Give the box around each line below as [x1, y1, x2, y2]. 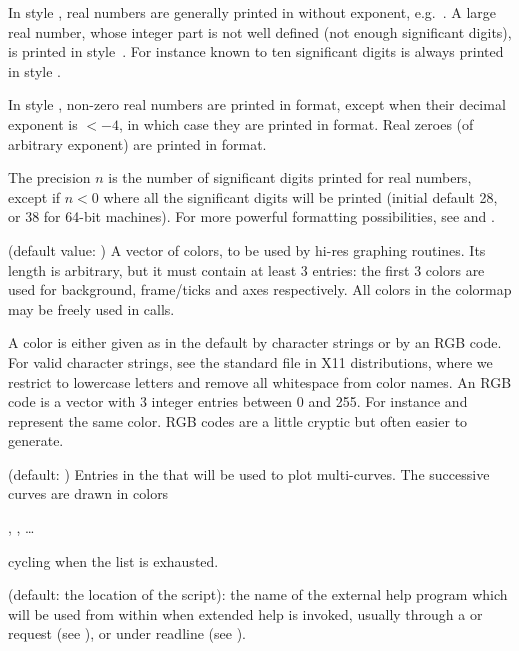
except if [8, 186, 61, 207]
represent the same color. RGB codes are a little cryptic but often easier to [8, 410, 468, 431]
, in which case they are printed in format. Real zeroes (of [118, 113, 474, 134]
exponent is [8, 113, 78, 134]
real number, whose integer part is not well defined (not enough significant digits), [8, 21, 512, 42]
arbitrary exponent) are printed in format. [8, 133, 267, 154]
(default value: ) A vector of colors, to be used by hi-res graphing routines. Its [8, 239, 486, 260]
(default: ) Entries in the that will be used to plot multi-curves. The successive [8, 463, 490, 484]
